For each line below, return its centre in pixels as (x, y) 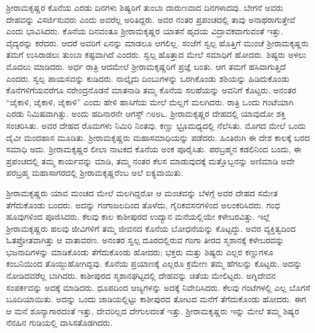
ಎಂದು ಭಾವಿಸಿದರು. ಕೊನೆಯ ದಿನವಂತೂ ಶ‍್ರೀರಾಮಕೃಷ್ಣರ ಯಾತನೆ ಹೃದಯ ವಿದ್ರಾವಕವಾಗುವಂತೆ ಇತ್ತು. (145, 31)
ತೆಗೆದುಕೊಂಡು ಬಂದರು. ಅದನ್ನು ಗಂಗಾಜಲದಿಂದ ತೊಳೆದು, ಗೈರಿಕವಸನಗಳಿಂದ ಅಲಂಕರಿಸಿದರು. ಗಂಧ (143, 204)
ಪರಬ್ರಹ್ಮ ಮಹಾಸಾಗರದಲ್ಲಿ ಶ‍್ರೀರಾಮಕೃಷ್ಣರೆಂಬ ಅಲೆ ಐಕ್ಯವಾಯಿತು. (95, 173)
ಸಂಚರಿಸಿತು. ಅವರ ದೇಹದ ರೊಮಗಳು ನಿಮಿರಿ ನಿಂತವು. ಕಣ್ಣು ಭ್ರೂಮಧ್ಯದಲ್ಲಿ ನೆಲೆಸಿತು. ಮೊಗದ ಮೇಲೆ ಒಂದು (156, 125)
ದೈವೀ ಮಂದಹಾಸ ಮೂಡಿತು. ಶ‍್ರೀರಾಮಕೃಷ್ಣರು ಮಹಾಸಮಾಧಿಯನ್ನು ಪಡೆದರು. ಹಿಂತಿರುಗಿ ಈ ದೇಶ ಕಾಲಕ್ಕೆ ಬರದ (158, 137)
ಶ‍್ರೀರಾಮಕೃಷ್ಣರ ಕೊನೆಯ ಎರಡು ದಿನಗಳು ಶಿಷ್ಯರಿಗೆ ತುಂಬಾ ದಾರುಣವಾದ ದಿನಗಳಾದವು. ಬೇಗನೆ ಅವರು (145, 7)
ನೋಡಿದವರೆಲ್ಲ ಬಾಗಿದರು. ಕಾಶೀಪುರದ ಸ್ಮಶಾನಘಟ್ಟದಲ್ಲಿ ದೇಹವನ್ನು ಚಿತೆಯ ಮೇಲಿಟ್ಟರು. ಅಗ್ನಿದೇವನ (141, 275)
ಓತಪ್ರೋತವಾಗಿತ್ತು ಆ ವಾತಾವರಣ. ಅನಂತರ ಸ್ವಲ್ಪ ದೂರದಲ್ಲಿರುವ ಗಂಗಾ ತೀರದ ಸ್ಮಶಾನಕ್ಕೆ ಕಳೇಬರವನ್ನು (145, 240)
